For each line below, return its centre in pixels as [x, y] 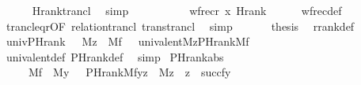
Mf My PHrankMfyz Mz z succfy [129, 72]
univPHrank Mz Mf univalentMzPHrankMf [127, 41]
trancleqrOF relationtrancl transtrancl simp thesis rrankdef [180, 26]
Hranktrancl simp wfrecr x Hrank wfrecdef [187, 10]
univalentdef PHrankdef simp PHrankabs [115, 56]
